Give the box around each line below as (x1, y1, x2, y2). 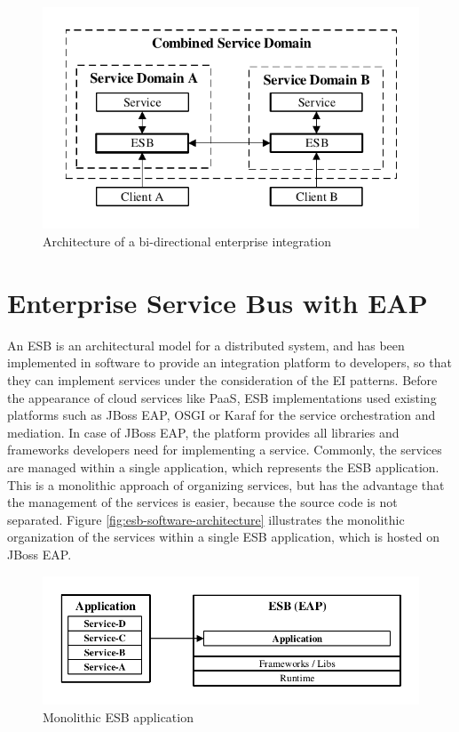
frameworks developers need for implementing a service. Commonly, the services (7, 440, 442, 459)
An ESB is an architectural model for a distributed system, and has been (7, 335, 405, 354)
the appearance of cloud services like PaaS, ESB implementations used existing (7, 388, 437, 406)
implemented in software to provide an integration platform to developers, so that (7, 353, 452, 372)
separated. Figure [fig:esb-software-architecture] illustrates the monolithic (7, 510, 405, 528)
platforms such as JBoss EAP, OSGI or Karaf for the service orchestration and (7, 406, 436, 424)
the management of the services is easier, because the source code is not (7, 493, 398, 511)
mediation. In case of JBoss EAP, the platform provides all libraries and (7, 422, 400, 441)
